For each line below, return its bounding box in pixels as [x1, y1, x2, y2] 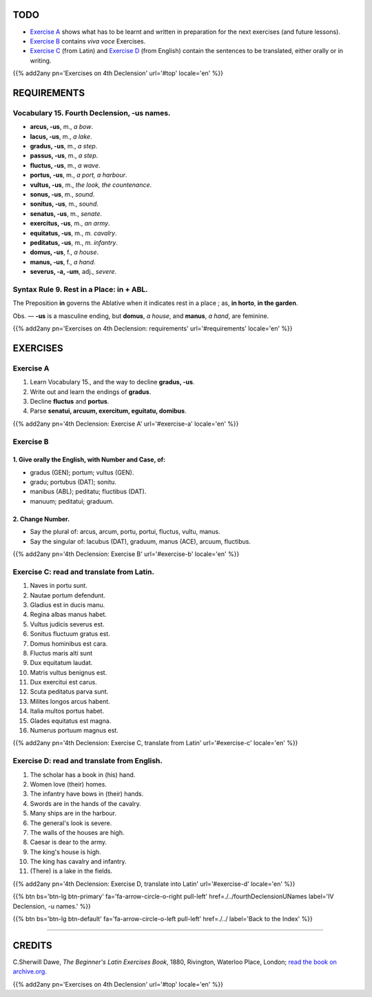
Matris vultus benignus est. [30, 668, 107, 676]
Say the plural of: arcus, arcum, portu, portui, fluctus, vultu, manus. [30, 528, 220, 536]
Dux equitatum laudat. [30, 659, 93, 667]
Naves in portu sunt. [30, 582, 87, 590]
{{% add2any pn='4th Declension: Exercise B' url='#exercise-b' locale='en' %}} [12, 550, 240, 558]
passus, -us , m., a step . [30, 152, 99, 160]
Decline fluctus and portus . [30, 397, 110, 405]
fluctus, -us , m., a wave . [30, 161, 101, 169]
